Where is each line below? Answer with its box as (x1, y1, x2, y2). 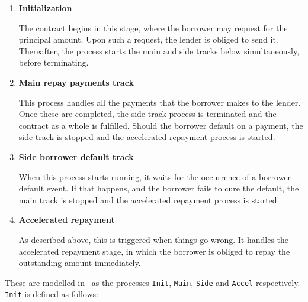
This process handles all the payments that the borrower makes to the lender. (18, 96, 301, 108)
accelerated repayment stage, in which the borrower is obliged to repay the (18, 245, 290, 257)
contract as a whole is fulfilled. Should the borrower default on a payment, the (18, 119, 303, 131)
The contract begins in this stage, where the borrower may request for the (18, 21, 288, 34)
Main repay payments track (18, 76, 134, 88)
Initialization (18, 2, 72, 14)
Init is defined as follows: (5, 288, 98, 300)
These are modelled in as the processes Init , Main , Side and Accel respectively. (5, 276, 300, 288)
